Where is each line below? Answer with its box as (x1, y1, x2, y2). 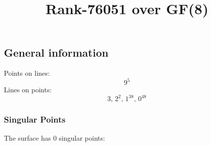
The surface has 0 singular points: (4, 132, 105, 143)
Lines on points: (4, 84, 52, 95)
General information (4, 45, 108, 60)
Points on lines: (4, 68, 50, 78)
